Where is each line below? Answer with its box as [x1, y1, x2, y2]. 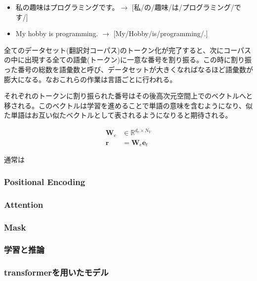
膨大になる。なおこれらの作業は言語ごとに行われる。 [4, 74, 177, 84]
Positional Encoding [4, 175, 86, 187]
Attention [4, 198, 43, 210]
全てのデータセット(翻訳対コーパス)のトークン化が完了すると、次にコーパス [4, 45, 252, 55]
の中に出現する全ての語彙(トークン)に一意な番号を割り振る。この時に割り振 [4, 54, 252, 65]
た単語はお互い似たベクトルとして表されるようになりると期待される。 [4, 110, 232, 120]
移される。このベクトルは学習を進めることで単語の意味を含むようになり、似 [4, 100, 253, 110]
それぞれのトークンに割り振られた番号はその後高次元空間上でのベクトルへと [4, 91, 253, 101]
